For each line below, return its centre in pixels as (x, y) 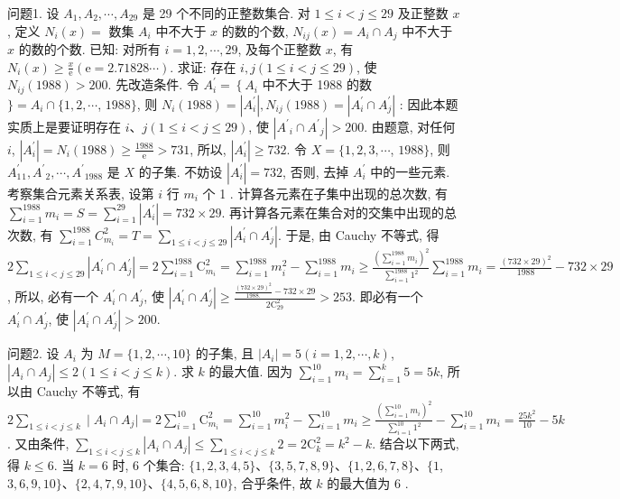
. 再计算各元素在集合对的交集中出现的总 (339, 212)
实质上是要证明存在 (64, 126)
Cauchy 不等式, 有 (88, 391)
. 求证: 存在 (203, 66)
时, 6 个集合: (148, 465)
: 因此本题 (429, 103)
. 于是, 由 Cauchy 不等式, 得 (358, 234)
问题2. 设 (33, 353)
